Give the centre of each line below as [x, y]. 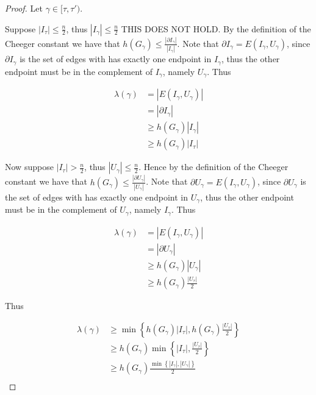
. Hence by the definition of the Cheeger [214, 167]
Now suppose [29, 167]
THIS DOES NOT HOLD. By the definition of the [216, 28]
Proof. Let [24, 8]
